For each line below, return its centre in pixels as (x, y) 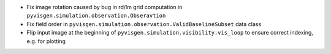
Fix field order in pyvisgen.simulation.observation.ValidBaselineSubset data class (144, 24)
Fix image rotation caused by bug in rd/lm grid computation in (105, 7)
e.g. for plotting (46, 41)
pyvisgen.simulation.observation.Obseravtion (96, 16)
